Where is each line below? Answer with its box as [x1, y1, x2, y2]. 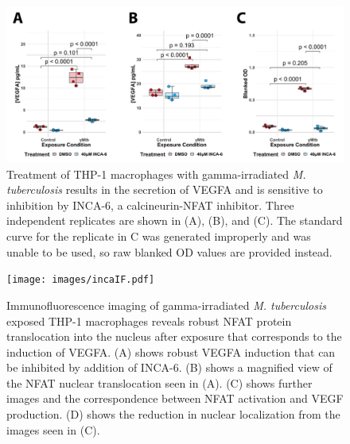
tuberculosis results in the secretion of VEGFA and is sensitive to [6, 181, 323, 198]
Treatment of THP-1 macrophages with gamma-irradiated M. [6, 165, 306, 182]
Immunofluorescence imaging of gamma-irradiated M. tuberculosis [6, 296, 326, 313]
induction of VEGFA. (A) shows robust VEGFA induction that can [6, 343, 336, 360]
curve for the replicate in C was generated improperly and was [6, 228, 311, 245]
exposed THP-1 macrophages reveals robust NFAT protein [6, 312, 292, 329]
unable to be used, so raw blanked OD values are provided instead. [6, 243, 332, 260]
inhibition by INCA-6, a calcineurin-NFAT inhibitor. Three [6, 196, 294, 213]
